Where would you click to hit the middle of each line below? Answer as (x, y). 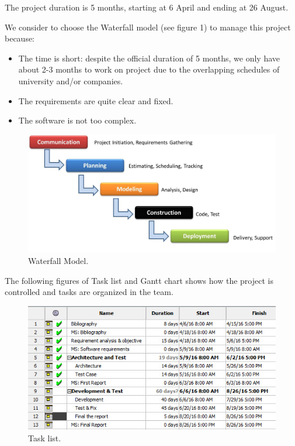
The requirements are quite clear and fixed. (96, 100)
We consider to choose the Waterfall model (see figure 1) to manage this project (148, 27)
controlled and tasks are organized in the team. (89, 292)
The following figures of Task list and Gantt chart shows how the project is (139, 280)
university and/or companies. (71, 80)
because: (20, 38)
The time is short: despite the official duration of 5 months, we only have (149, 58)
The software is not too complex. (77, 120)
